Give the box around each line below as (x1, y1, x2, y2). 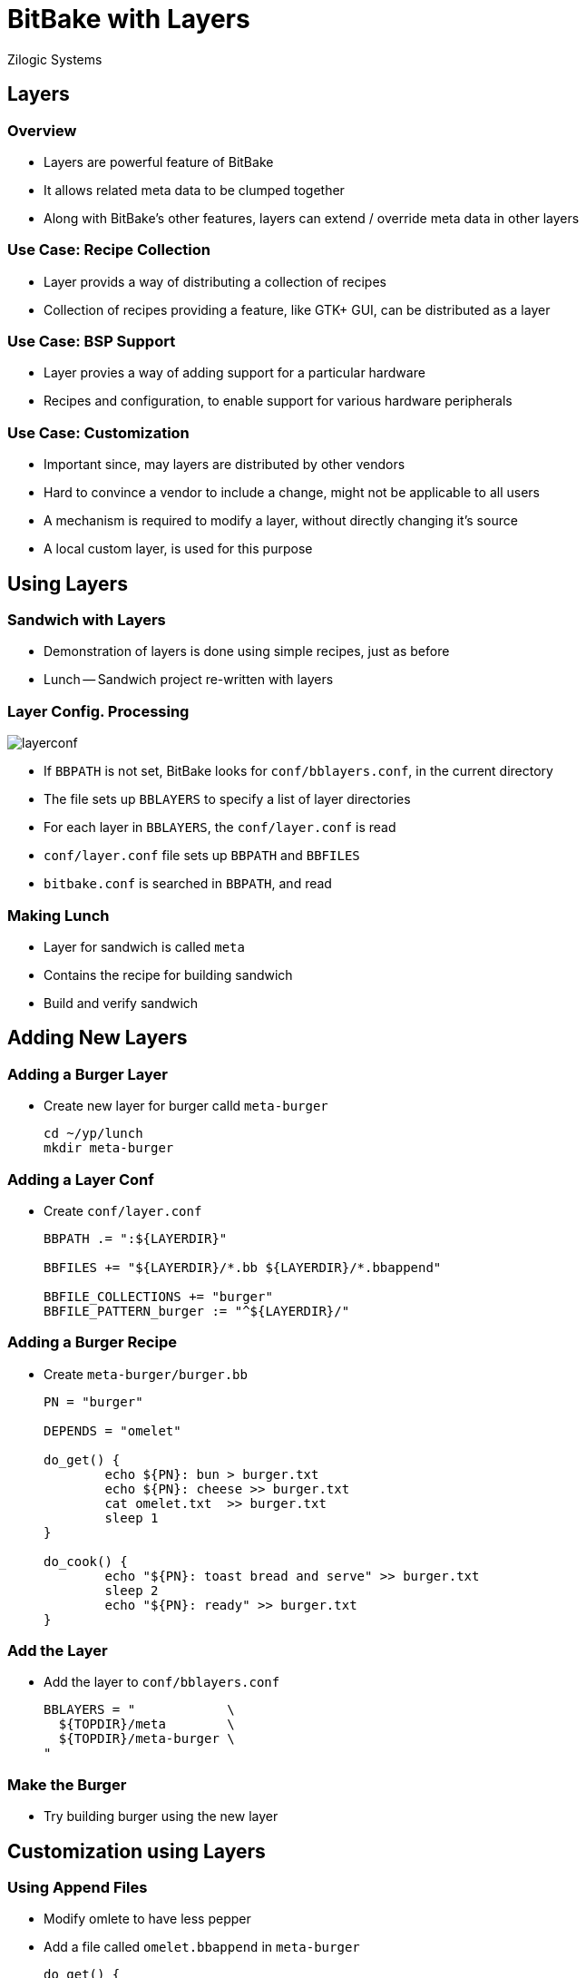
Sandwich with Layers (7, 611, 166, 630)
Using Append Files (7, 1878, 148, 1896)
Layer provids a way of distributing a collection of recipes (44, 273, 386, 289)
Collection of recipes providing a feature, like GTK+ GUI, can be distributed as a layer (44, 301, 551, 318)
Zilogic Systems (7, 51, 103, 67)
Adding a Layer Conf (7, 1170, 154, 1189)
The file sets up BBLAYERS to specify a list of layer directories (44, 791, 411, 808)
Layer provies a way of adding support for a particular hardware (44, 365, 425, 381)
